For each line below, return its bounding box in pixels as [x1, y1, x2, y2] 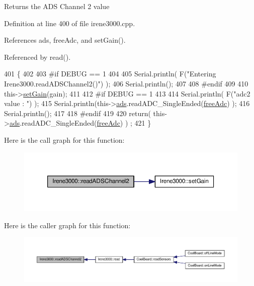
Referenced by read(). [4, 51, 71, 62]
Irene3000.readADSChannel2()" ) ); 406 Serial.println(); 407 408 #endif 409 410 [4, 78, 248, 88]
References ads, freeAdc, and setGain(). [4, 35, 126, 45]
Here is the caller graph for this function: [4, 220, 131, 230]
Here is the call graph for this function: [4, 134, 125, 145]
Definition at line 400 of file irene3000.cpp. [4, 18, 135, 28]
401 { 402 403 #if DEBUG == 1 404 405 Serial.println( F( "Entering [4, 68, 216, 79]
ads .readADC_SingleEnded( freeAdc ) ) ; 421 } [9, 118, 151, 128]
